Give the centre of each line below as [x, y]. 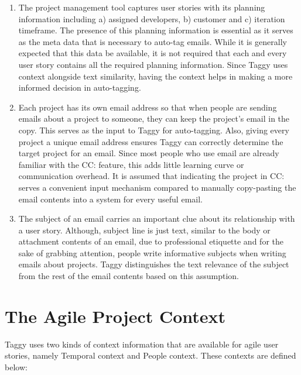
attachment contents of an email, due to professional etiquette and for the [151, 241]
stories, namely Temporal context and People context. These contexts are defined [150, 355]
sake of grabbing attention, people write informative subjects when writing [152, 252]
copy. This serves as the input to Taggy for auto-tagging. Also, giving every [154, 130]
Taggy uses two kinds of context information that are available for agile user [142, 344]
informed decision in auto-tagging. [80, 87]
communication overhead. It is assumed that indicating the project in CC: [151, 176]
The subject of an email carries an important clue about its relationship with [157, 219]
